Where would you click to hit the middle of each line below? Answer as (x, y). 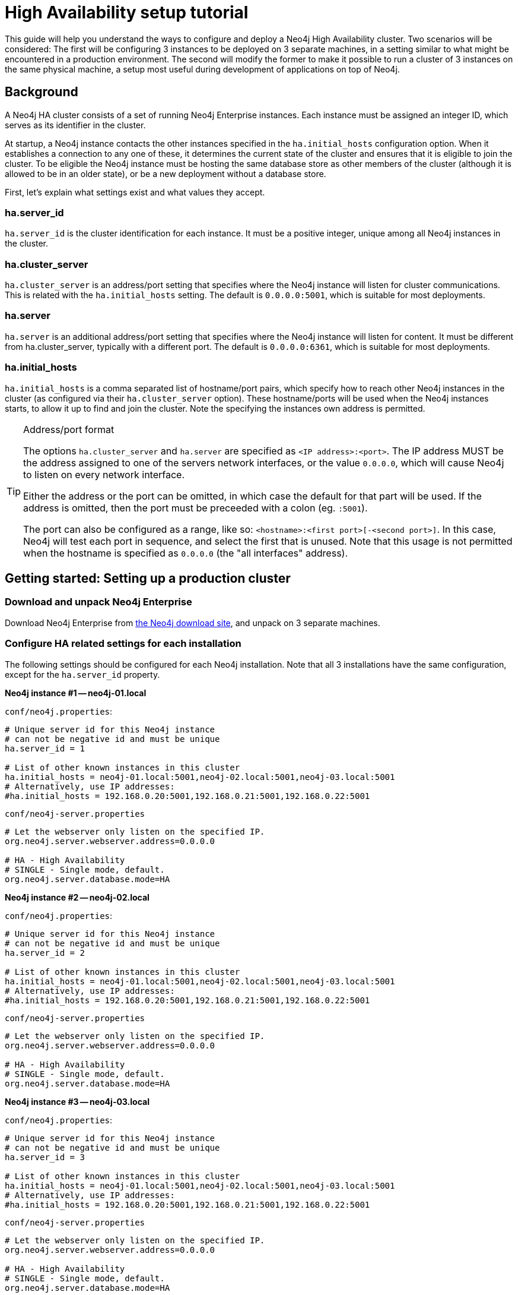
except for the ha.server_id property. (82, 674)
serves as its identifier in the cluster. (75, 125)
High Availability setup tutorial (127, 12)
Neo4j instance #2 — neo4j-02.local (77, 897)
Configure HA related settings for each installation (123, 644)
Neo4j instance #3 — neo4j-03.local (77, 1101)
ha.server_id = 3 (45, 1157)
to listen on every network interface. (104, 474)
